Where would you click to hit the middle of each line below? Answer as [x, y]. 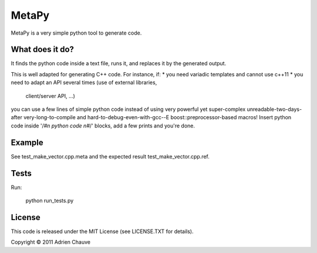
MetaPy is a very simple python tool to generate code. [76, 33]
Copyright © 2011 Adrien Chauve [51, 242]
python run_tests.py [50, 200]
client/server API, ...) [50, 96]
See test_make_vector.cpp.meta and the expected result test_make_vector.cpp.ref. [110, 156]
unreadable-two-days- [274, 109]
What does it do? [43, 50]
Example [27, 142]
